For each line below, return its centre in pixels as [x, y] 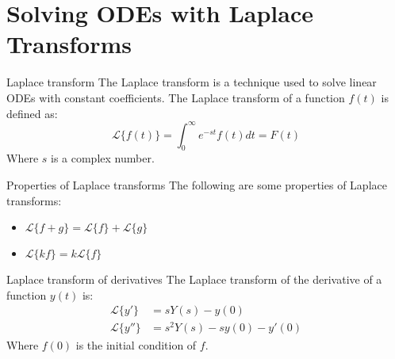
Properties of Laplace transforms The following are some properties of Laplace [197, 184]
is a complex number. [103, 158]
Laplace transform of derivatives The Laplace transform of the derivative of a [194, 279]
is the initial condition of [136, 344]
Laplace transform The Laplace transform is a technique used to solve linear [192, 82]
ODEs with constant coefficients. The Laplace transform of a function [176, 97]
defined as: [32, 113]
